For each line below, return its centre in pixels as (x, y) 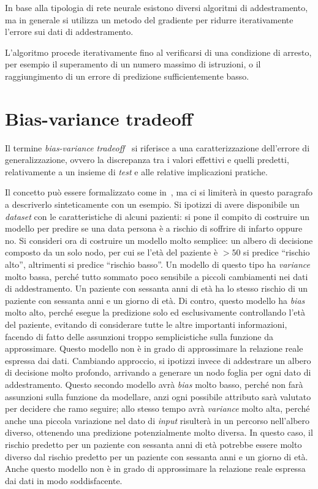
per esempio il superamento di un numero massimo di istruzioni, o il (133, 64)
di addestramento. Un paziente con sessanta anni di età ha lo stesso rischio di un (157, 288)
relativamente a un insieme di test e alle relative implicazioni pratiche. (136, 171)
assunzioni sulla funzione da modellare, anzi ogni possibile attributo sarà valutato (158, 396)
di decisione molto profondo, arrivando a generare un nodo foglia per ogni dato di (158, 372)
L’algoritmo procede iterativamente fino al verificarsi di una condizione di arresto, (158, 52)
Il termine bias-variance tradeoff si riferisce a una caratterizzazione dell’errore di (157, 147)
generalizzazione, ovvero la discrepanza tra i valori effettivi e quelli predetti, (147, 160)
